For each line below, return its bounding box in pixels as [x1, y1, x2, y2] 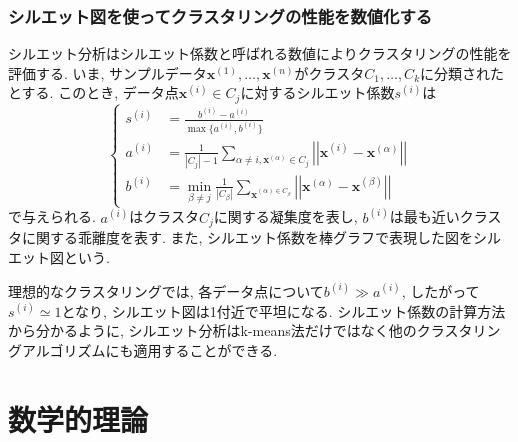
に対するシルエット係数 [240, 82, 395, 103]
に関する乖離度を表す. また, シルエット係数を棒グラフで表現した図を [21, 227, 474, 248]
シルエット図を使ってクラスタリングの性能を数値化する [8, 3, 433, 28]
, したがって [401, 280, 480, 301]
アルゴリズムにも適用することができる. [21, 339, 278, 360]
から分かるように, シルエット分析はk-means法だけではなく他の [8, 320, 417, 341]
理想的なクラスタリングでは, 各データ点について [8, 280, 324, 301]
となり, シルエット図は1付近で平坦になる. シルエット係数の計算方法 [61, 300, 506, 321]
